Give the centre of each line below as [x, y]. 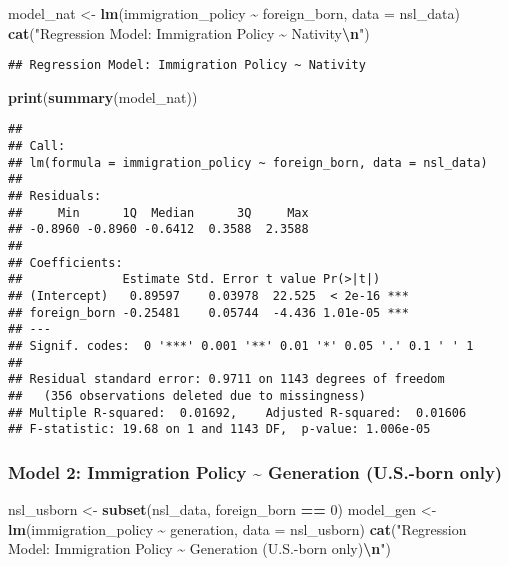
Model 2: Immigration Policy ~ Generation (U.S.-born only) [255, 471]
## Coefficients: [65, 262]
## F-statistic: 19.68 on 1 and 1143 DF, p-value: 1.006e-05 [219, 429]
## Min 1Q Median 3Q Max [158, 212]
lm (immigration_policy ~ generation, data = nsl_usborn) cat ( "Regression [237, 528]
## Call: [37, 146]
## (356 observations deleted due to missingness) [187, 395]
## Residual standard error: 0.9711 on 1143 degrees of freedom [226, 379]
